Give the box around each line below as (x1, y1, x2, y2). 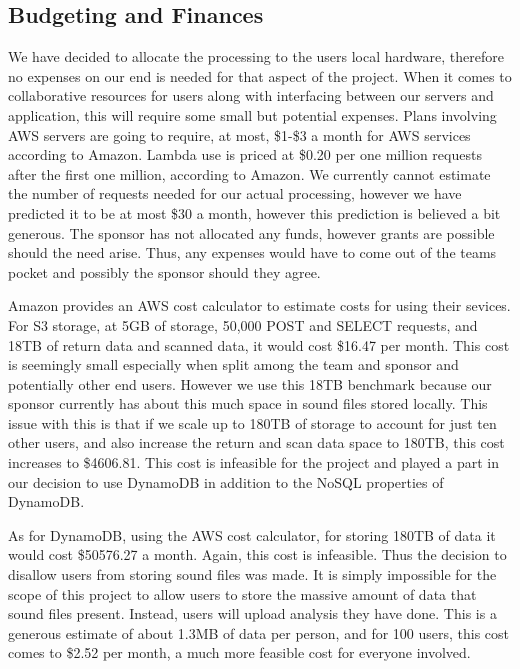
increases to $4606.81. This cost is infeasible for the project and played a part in (8, 452, 499, 473)
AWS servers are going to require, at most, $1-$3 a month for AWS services (8, 124, 471, 145)
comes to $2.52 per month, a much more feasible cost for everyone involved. (8, 642, 471, 663)
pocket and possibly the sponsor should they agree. (8, 261, 321, 282)
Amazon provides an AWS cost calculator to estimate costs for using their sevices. (8, 295, 511, 316)
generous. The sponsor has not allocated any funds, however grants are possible (8, 222, 495, 243)
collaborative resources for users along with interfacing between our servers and (8, 85, 494, 106)
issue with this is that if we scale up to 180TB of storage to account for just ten (8, 412, 497, 433)
